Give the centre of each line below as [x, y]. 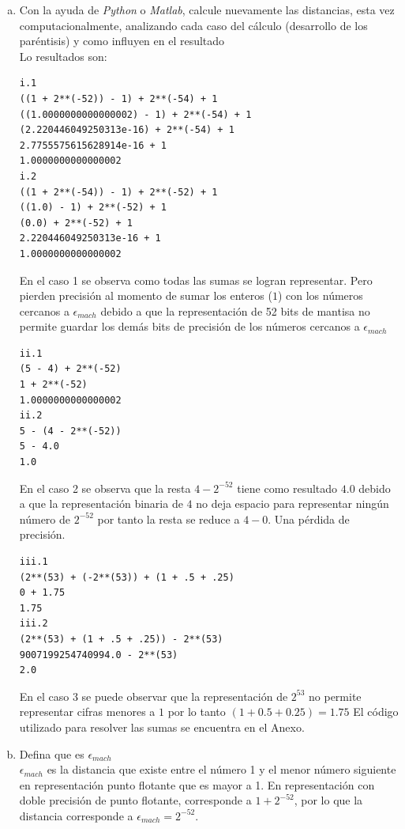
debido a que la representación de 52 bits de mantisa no [235, 310]
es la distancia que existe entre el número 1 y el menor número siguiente [221, 769]
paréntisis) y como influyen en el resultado [122, 41]
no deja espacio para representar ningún [292, 503]
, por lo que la [328, 800]
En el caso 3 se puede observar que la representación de [154, 696]
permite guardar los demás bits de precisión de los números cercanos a [189, 326]
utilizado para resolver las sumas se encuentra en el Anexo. [162, 727]
